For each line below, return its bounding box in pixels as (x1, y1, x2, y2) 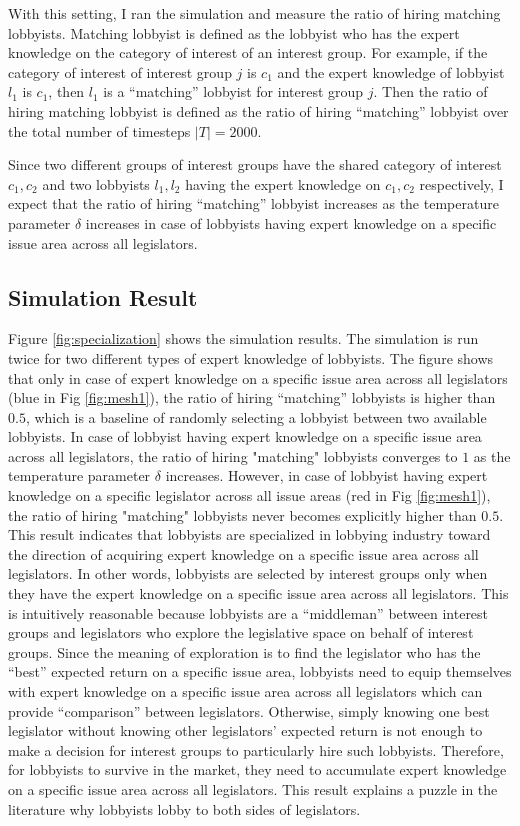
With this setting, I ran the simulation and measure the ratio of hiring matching (8, 3, 501, 23)
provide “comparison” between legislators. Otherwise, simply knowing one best (8, 700, 490, 721)
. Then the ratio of (373, 81, 488, 102)
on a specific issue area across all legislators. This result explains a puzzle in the (8, 778, 498, 799)
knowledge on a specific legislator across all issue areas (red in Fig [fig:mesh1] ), (8, 485, 491, 506)
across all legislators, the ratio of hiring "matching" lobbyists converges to (8, 445, 458, 466)
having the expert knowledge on (185, 173, 381, 194)
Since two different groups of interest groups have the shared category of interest (8, 154, 502, 175)
